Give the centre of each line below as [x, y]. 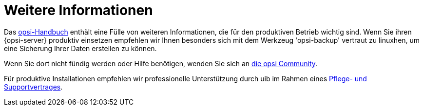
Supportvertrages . [33, 87]
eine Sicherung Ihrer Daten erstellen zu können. [80, 48]
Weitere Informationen [78, 10]
